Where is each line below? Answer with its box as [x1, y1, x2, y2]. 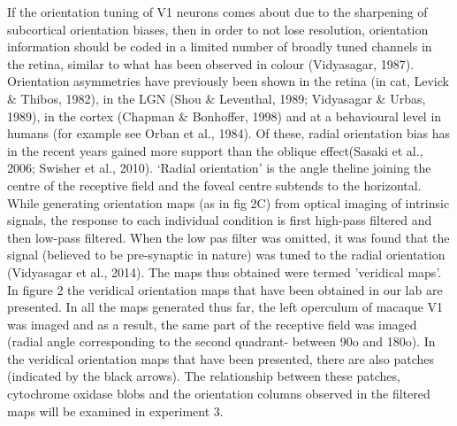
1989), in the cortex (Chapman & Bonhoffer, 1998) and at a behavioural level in [7, 106, 442, 125]
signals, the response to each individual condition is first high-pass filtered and [7, 211, 432, 229]
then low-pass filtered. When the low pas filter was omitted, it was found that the [7, 228, 450, 246]
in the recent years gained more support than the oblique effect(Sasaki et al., [7, 141, 423, 159]
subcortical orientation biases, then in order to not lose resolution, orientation [7, 19, 429, 38]
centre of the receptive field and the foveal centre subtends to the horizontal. [7, 175, 422, 194]
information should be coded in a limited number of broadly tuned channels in [7, 37, 432, 56]
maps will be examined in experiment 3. [7, 401, 224, 420]
